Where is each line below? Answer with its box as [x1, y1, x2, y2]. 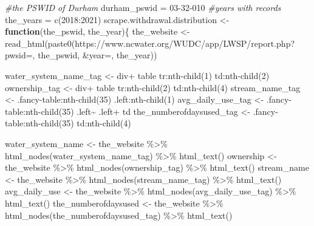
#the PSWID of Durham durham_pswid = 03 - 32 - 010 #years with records [5, 1, 281, 13]
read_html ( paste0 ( [5, 36, 75, 49]
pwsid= [5, 49, 33, 61]
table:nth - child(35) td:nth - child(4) [5, 117, 131, 129]
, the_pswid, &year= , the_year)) [32, 49, 157, 61]
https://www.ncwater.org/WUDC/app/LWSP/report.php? [75, 36, 295, 49]
